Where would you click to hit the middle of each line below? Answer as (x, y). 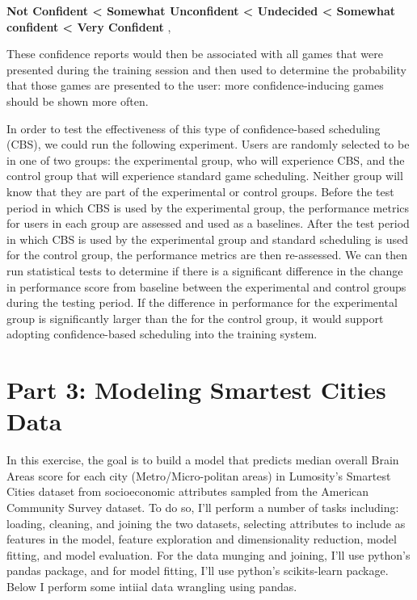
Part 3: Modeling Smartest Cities (196, 390)
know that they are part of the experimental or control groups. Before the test (200, 191)
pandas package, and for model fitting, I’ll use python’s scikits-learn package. (198, 571)
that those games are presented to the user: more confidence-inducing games (195, 85)
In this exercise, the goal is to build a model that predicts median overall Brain (203, 460)
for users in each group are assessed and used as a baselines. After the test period (208, 223)
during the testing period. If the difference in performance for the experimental (202, 302)
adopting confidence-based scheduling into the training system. (162, 334)
